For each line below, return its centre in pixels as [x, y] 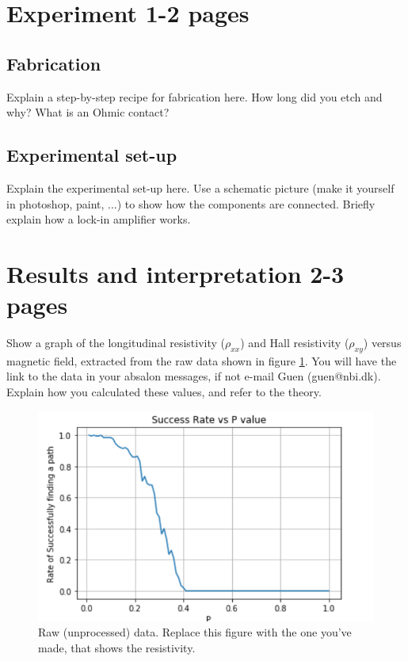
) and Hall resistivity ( [295, 343]
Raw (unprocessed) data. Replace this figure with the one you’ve [195, 632]
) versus [382, 343]
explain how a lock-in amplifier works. [99, 219]
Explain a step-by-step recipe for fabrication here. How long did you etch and [194, 96]
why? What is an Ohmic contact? [88, 112]
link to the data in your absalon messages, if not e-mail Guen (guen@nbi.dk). [194, 376]
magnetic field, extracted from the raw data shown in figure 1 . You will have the [202, 360]
